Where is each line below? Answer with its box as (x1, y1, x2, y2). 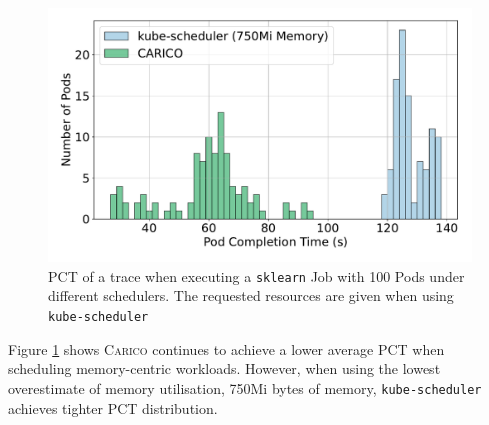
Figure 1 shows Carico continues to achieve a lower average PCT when (8, 338, 445, 359)
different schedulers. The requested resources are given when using (48, 285, 454, 306)
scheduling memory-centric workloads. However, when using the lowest (8, 358, 441, 379)
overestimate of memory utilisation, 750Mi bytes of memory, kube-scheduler (8, 377, 482, 398)
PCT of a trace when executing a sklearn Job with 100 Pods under (48, 265, 465, 286)
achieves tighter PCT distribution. (8, 397, 218, 418)
